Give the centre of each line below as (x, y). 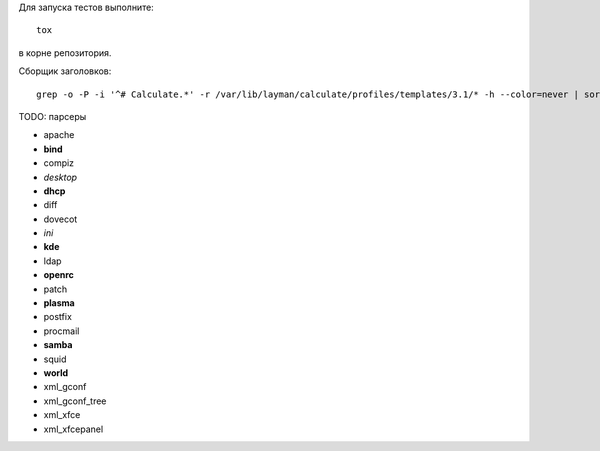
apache (59, 135)
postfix (57, 317)
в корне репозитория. (65, 52)
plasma (59, 303)
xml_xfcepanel (73, 429)
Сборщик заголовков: (65, 71)
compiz (59, 163)
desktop (60, 177)
